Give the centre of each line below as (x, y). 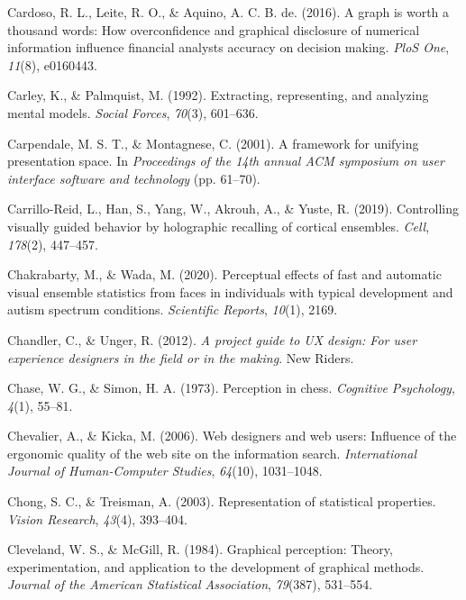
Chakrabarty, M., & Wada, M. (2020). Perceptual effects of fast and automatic (224, 274)
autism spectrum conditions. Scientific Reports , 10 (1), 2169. (173, 309)
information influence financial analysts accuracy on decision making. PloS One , (228, 47)
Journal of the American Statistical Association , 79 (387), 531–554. (190, 584)
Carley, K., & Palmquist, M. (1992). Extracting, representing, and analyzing (218, 95)
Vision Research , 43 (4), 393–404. (97, 518)
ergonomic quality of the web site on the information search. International (212, 453)
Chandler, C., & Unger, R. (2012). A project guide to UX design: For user (212, 339)
